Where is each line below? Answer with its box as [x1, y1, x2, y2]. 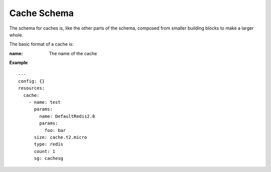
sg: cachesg [34, 155, 64, 161]
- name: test [28, 99, 61, 105]
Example [9, 60, 28, 66]
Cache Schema [9, 8, 74, 19]
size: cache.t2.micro [34, 134, 87, 140]
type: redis [34, 141, 64, 147]
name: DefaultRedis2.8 [39, 113, 95, 119]
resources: [18, 85, 45, 91]
